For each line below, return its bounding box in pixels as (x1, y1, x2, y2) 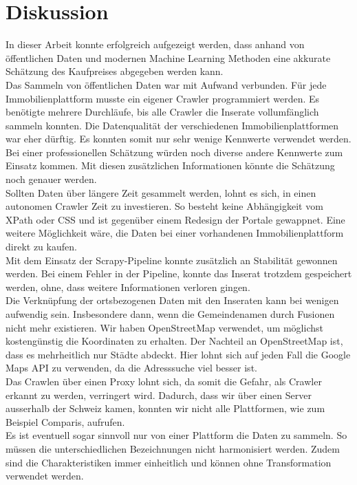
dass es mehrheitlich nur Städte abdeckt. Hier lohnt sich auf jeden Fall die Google (6, 347, 351, 361)
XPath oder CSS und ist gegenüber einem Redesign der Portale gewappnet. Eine (6, 212, 345, 226)
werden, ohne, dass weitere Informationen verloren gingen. (6, 279, 250, 294)
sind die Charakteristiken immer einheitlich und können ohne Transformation (6, 455, 332, 469)
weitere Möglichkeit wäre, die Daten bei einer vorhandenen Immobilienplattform (6, 226, 344, 240)
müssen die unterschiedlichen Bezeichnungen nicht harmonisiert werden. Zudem (6, 441, 340, 455)
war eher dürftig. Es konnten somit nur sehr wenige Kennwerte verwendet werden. (6, 131, 351, 146)
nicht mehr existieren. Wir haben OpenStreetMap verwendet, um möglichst (6, 320, 323, 334)
